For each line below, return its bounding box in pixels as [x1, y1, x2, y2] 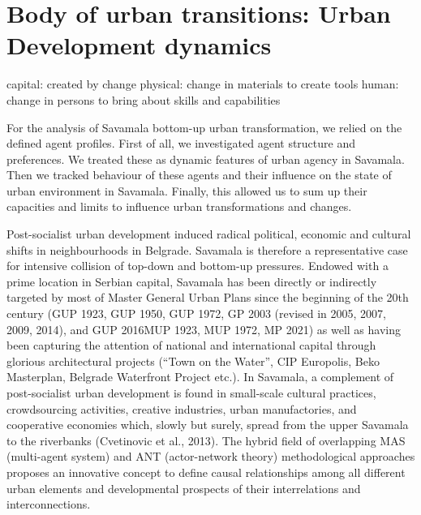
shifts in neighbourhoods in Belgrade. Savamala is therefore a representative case [6, 241, 408, 258]
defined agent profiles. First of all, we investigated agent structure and [6, 135, 355, 152]
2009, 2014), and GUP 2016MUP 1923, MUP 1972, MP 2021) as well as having [6, 320, 401, 337]
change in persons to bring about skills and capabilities [6, 91, 281, 108]
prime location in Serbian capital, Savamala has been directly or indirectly [6, 273, 377, 290]
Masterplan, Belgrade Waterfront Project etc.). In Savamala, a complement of [6, 368, 394, 385]
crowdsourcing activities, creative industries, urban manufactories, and [6, 400, 357, 417]
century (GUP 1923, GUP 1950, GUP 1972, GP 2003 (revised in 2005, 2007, [6, 305, 387, 322]
